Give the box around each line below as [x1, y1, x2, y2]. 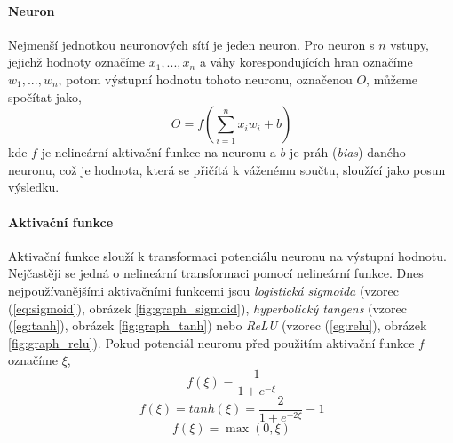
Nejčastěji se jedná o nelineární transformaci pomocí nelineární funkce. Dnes [8, 264, 424, 282]
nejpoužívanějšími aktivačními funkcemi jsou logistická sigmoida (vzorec [8, 281, 399, 299]
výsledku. [8, 178, 60, 196]
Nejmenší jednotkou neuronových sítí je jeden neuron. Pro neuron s [8, 35, 375, 53]
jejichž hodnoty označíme [8, 52, 145, 71]
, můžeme [366, 69, 418, 88]
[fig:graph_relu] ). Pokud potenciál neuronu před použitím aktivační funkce [8, 333, 415, 352]
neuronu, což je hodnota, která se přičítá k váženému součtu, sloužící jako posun [8, 160, 446, 178]
